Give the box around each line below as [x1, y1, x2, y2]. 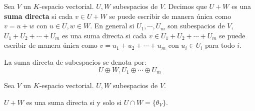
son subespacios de [167, 20, 225, 31]
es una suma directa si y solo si [26, 97, 122, 107]
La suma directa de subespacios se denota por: [4, 56, 146, 67]
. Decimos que [164, 1, 207, 11]
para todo [205, 40, 235, 50]
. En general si [90, 20, 134, 31]
